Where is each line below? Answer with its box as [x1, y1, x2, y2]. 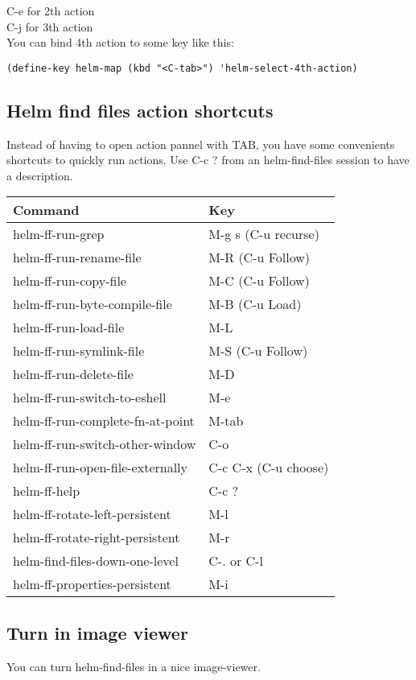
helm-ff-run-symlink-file [13, 341, 145, 361]
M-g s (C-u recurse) [208, 225, 319, 244]
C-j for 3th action [6, 18, 93, 35]
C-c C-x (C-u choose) [208, 458, 329, 477]
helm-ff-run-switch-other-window [13, 435, 196, 454]
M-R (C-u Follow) [208, 248, 311, 267]
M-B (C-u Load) [208, 295, 302, 314]
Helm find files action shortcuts [6, 97, 274, 122]
